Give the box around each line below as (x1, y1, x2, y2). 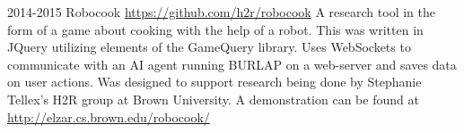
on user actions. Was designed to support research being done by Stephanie (7, 72, 422, 91)
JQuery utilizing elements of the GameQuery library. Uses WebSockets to (7, 37, 411, 56)
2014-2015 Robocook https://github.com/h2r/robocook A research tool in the (7, 3, 435, 21)
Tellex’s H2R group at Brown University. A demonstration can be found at (7, 89, 419, 108)
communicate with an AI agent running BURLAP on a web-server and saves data (7, 54, 457, 73)
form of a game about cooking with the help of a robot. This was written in (7, 20, 424, 38)
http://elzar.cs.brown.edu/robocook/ (7, 107, 210, 126)
